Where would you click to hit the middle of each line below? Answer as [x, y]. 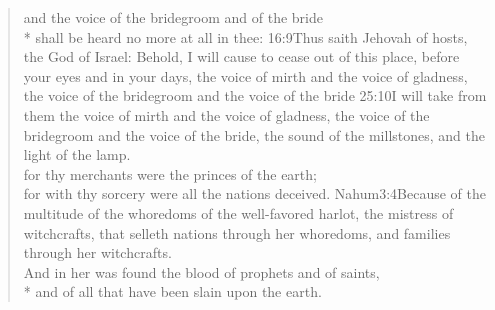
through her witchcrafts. [97, 252]
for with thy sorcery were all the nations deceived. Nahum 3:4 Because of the [254, 193]
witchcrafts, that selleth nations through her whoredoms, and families [237, 232]
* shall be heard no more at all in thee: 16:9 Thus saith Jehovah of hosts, [245, 36]
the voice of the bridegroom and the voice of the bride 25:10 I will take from [255, 95]
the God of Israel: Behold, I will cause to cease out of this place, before [241, 56]
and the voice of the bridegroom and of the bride [173, 17]
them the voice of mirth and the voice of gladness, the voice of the [226, 114]
